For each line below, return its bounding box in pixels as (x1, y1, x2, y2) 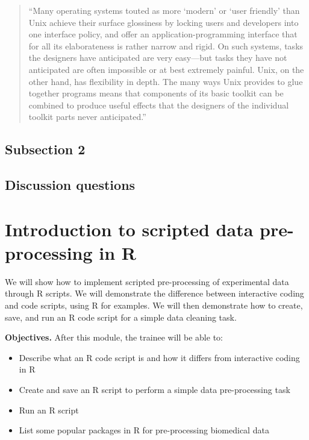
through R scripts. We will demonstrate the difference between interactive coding (5, 287, 304, 300)
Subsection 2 (5, 140, 86, 159)
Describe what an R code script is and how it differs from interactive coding (19, 351, 300, 363)
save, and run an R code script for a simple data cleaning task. (5, 310, 237, 323)
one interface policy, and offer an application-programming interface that (28, 28, 298, 40)
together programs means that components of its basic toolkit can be (28, 87, 284, 99)
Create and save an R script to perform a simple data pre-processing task (19, 383, 290, 395)
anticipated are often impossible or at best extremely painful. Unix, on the (28, 63, 304, 75)
